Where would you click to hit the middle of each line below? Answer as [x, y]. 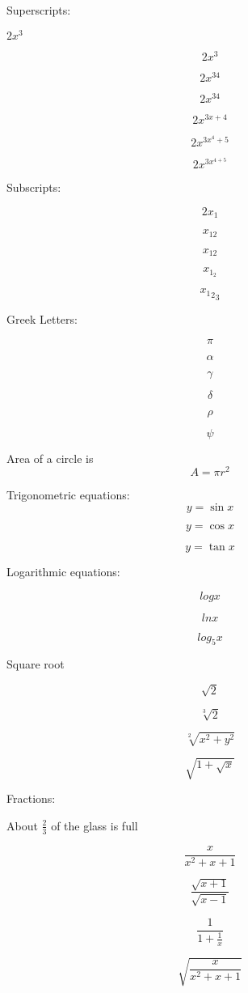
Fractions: [31, 798]
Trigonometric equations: [68, 495]
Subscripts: [34, 187]
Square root [36, 664]
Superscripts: [39, 10]
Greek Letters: [42, 319]
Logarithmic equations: [63, 571]
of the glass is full [95, 825]
